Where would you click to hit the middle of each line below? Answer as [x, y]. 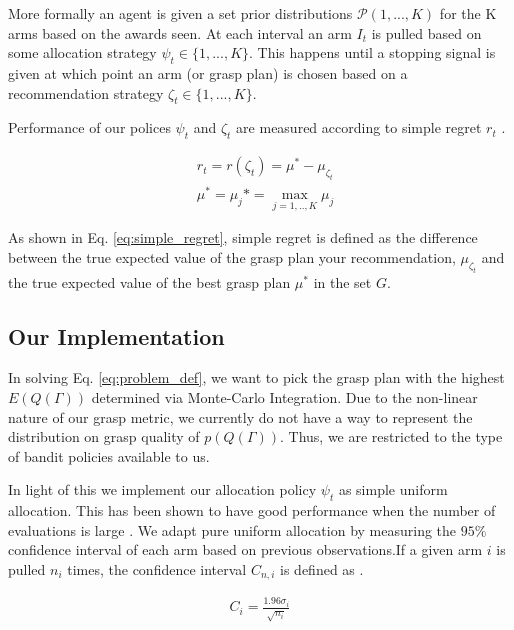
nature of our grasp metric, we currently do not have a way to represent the [240, 416]
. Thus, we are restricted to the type [391, 436]
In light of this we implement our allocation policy [162, 489]
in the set [342, 281]
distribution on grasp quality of [104, 436]
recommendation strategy [86, 92]
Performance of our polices [89, 127]
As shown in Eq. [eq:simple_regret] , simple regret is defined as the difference [243, 237]
